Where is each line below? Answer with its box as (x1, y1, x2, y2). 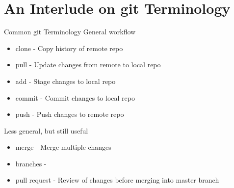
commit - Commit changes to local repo (15, 92, 135, 103)
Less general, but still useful (4, 125, 88, 135)
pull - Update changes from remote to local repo (15, 59, 161, 70)
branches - (15, 158, 47, 168)
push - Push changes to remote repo (15, 109, 124, 119)
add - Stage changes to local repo (15, 76, 116, 86)
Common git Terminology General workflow (4, 27, 136, 37)
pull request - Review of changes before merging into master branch (15, 175, 219, 185)
